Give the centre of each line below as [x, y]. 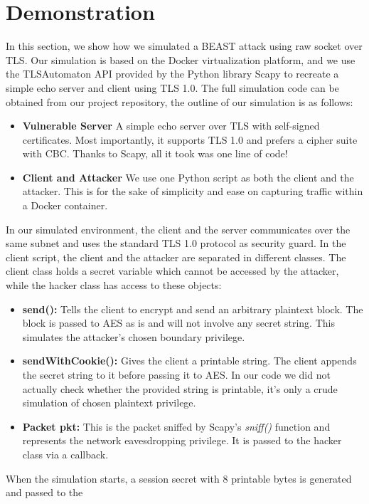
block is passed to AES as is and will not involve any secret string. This [178, 323]
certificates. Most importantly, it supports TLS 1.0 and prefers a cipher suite [190, 139]
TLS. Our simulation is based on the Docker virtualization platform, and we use [181, 59]
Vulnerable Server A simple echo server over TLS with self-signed [171, 126]
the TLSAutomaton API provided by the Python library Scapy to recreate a [172, 74]
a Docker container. [65, 205]
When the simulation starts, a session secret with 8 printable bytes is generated [179, 478]
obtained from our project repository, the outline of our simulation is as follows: [180, 101]
